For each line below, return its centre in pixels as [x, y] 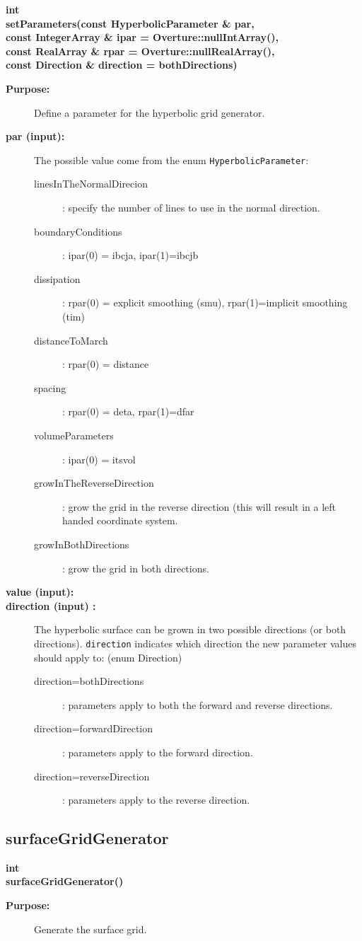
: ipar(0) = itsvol [99, 459]
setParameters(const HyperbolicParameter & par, [130, 23]
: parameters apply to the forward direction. [158, 752]
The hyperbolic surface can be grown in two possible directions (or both [190, 629]
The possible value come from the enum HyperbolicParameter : [171, 160]
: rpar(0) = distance [106, 364]
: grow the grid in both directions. [136, 568]
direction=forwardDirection [93, 728]
